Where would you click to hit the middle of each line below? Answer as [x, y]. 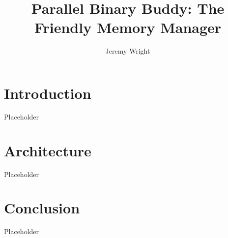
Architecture [48, 150]
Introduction [48, 93]
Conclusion [42, 208]
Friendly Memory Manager [128, 27]
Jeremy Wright [128, 51]
